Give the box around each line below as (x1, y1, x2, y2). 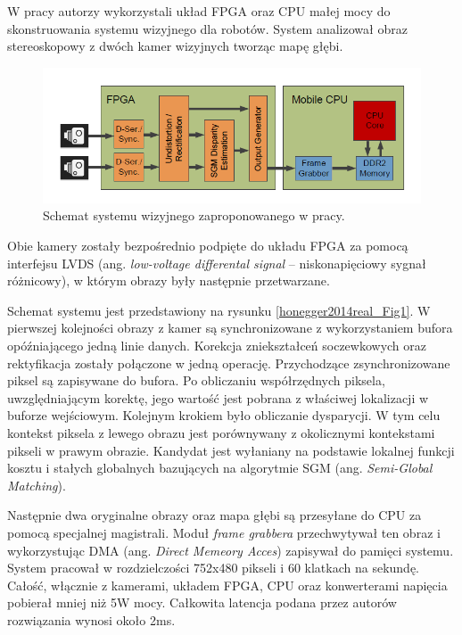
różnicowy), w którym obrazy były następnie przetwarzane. (7, 271, 330, 290)
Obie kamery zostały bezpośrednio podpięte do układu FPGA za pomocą (7, 236, 408, 255)
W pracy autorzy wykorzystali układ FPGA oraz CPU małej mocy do (7, 2, 391, 20)
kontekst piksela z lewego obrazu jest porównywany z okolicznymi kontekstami (7, 423, 435, 441)
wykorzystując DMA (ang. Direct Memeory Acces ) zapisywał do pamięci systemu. (7, 540, 454, 559)
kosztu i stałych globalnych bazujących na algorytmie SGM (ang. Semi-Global (7, 458, 433, 477)
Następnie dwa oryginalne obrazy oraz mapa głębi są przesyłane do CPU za (7, 506, 422, 524)
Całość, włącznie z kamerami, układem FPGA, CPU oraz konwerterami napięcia (7, 575, 448, 594)
